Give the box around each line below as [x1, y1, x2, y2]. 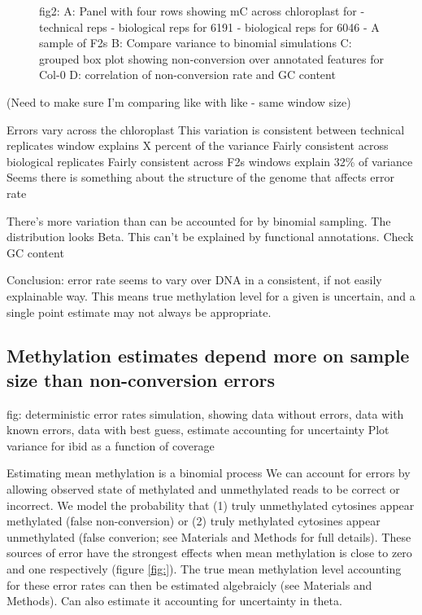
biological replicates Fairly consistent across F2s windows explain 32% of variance [7, 152, 413, 169]
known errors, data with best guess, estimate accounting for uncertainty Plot [7, 421, 389, 438]
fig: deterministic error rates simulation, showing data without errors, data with [7, 405, 404, 422]
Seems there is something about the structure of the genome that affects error [7, 169, 394, 186]
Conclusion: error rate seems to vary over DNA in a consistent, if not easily [7, 271, 382, 288]
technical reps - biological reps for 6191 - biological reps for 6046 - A [39, 18, 380, 35]
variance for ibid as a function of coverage [7, 437, 215, 454]
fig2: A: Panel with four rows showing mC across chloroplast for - [39, 2, 365, 19]
